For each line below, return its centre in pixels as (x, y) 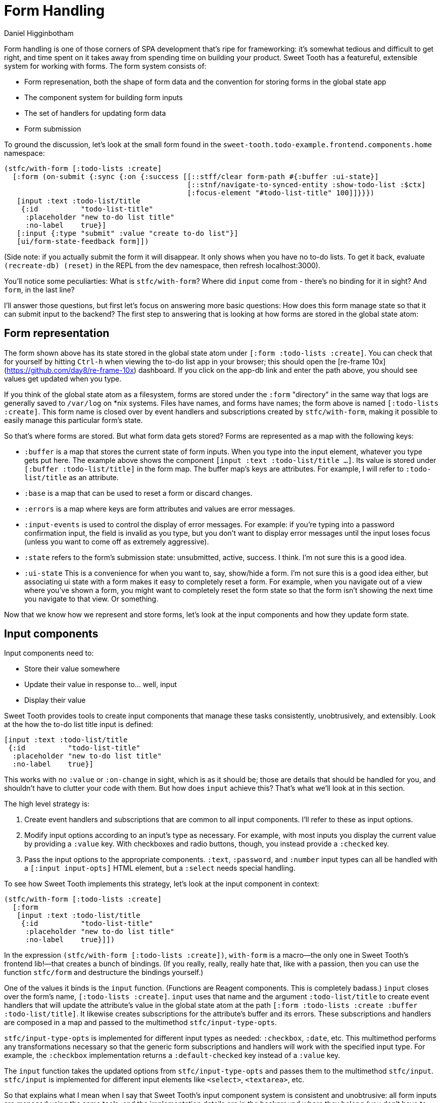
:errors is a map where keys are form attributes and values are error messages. (160, 508)
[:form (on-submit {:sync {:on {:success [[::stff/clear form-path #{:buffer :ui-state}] (195, 176)
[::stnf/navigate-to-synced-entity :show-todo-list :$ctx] (306, 184)
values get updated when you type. (63, 378)
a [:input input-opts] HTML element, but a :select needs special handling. (160, 868)
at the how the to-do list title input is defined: (79, 725)
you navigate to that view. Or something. (91, 599)
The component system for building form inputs (104, 97)
